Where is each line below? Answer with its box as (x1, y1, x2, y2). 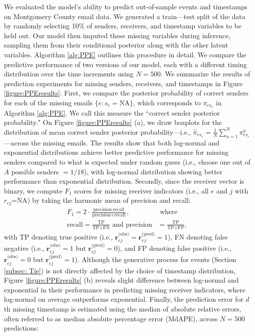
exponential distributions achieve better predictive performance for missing (4, 147, 229, 157)
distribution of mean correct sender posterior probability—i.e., (4, 126, 191, 137)
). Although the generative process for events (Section (75, 254, 236, 264)
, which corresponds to (133, 97, 201, 107)
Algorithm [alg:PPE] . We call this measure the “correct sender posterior (4, 107, 220, 118)
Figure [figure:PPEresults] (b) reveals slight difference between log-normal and (4, 275, 239, 285)
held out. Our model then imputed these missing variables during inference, (4, 30, 231, 40)
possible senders (11, 166, 59, 176)
